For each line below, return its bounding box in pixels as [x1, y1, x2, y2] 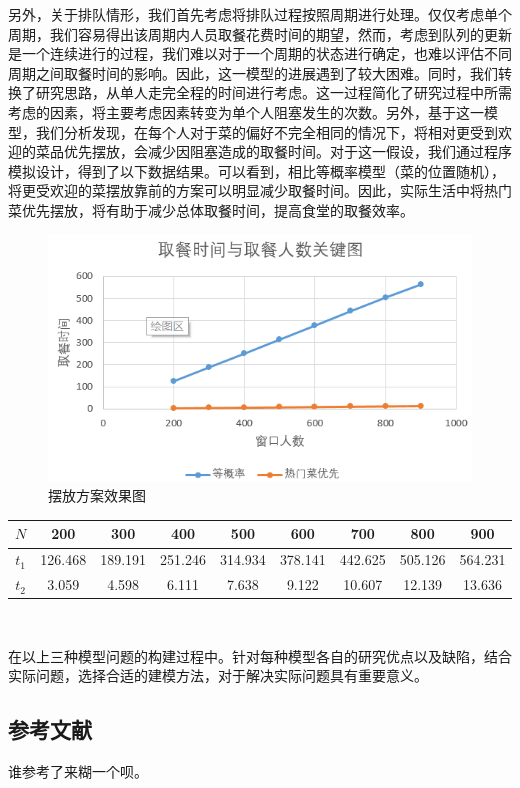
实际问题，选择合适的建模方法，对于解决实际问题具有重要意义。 [8, 665, 428, 686]
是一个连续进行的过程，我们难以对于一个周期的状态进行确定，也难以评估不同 [8, 43, 512, 64]
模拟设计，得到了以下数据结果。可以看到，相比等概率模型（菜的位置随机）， [8, 160, 505, 181]
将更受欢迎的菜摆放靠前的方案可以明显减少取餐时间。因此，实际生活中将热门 [8, 180, 512, 201]
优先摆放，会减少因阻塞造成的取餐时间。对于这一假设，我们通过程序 [63, 141, 512, 162]
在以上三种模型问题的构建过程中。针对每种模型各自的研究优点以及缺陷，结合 [8, 645, 512, 666]
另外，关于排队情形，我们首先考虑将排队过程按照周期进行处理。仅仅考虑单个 [8, 4, 512, 24]
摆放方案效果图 [48, 485, 146, 506]
